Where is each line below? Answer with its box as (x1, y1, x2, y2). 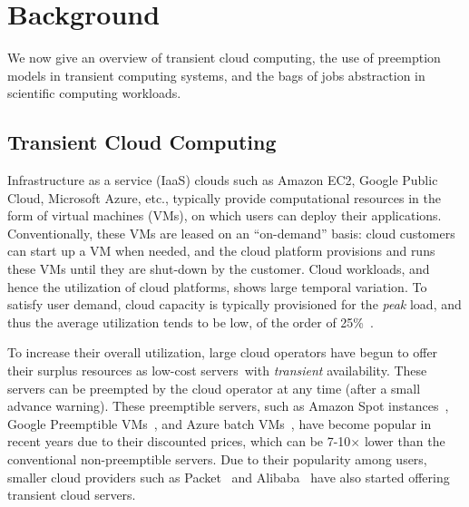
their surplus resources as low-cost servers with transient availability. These (7, 361, 427, 380)
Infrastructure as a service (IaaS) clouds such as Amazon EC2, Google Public (7, 171, 438, 190)
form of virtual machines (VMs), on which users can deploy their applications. (7, 206, 442, 225)
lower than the (364, 432, 445, 451)
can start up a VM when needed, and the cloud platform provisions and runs (7, 241, 435, 260)
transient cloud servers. (7, 485, 136, 504)
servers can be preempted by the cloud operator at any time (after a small (7, 378, 421, 397)
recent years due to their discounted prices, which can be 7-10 (7, 432, 351, 451)
